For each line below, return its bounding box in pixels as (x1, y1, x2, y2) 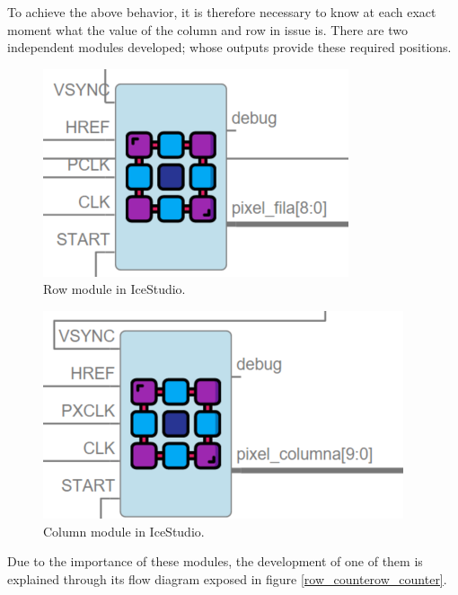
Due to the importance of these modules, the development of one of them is (7, 552, 423, 571)
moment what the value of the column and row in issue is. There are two (7, 20, 408, 39)
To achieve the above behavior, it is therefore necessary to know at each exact (7, 3, 436, 21)
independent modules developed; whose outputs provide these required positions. (7, 38, 452, 57)
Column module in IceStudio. (43, 521, 205, 540)
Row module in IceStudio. (43, 280, 186, 298)
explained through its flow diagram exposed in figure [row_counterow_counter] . (7, 569, 447, 588)
